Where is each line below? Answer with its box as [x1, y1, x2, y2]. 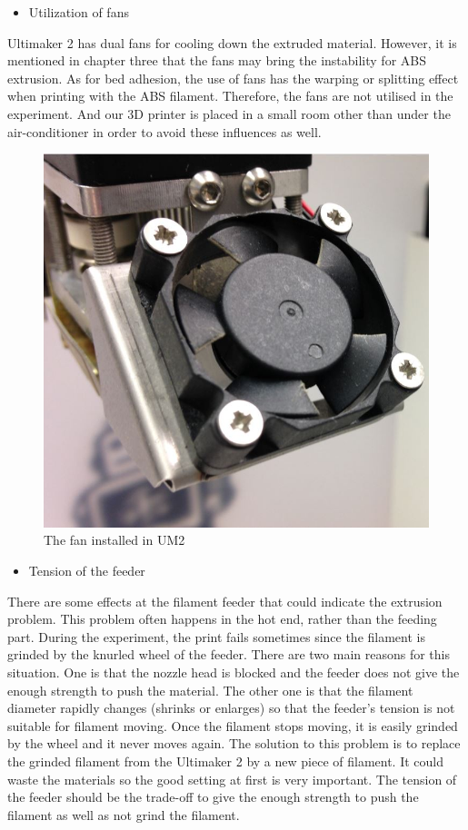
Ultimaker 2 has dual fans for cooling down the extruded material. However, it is [7, 33, 457, 52]
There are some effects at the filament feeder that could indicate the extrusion [7, 591, 443, 610]
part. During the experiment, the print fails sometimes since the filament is [7, 627, 425, 646]
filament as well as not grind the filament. [7, 805, 240, 824]
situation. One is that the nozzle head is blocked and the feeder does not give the [7, 662, 460, 681]
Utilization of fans [28, 3, 129, 21]
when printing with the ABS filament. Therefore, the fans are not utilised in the [7, 86, 453, 105]
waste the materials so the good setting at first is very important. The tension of [7, 769, 457, 788]
